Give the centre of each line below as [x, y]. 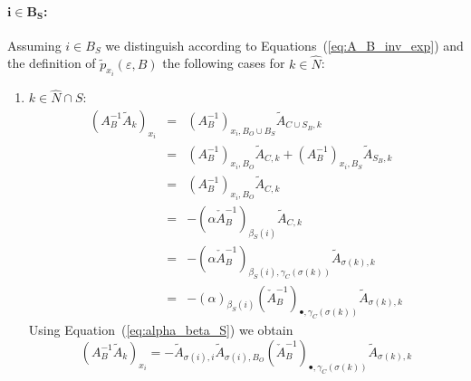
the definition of [52, 63]
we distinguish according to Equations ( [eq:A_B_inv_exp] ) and [284, 45]
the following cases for [224, 63]
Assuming [34, 45]
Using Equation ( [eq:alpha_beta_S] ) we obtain [161, 330]
